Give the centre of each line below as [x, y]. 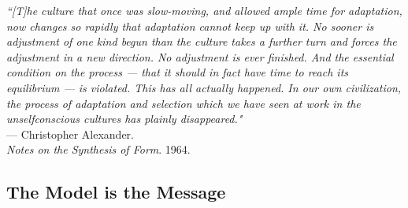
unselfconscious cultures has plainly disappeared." [124, 119]
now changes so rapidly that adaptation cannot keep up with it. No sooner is [190, 26]
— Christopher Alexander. [70, 134]
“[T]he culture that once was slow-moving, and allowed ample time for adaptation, [204, 10]
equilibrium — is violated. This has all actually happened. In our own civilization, [204, 87]
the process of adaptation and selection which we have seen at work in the [184, 103]
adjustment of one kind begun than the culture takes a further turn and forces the [202, 41]
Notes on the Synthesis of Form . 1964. [98, 149]
